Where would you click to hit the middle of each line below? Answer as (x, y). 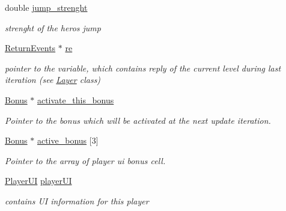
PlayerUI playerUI (38, 181)
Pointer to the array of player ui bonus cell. (85, 160)
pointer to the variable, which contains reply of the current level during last (143, 68)
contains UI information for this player (77, 200)
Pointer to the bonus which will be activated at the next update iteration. (138, 120)
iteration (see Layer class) (53, 80)
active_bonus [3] (68, 140)
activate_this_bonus (75, 99)
